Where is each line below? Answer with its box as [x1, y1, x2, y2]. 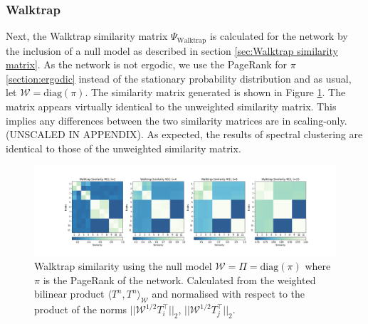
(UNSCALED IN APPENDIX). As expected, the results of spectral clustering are [6, 127, 363, 142]
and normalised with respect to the [152, 286, 305, 301]
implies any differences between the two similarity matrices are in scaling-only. [6, 113, 347, 127]
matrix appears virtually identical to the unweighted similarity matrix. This [6, 99, 337, 114]
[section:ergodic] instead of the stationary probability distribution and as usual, [6, 70, 352, 85]
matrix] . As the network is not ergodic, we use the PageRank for [6, 57, 288, 72]
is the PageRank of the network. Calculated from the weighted [43, 272, 316, 287]
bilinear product [34, 286, 105, 301]
